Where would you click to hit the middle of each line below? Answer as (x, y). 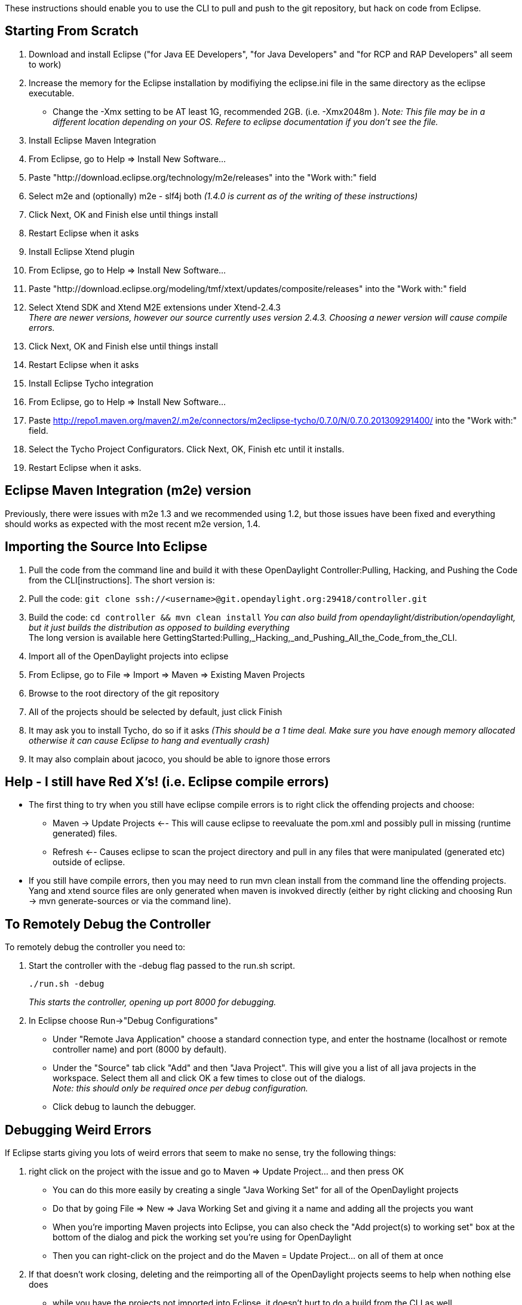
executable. (52, 93)
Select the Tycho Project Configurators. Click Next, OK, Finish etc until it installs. (187, 449)
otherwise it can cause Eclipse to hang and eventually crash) (149, 740)
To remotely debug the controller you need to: (95, 947)
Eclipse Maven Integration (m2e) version (128, 491)
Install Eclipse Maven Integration (93, 140)
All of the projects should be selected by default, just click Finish (156, 711)
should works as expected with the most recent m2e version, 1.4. (133, 524)
